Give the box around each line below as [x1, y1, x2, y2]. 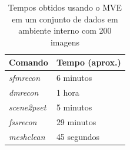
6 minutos [56, 71, 92, 84]
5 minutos [56, 100, 92, 113]
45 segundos [56, 130, 100, 142]
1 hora [56, 86, 79, 99]
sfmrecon [9, 71, 41, 84]
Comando [9, 56, 48, 69]
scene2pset [9, 100, 46, 113]
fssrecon [9, 115, 37, 128]
